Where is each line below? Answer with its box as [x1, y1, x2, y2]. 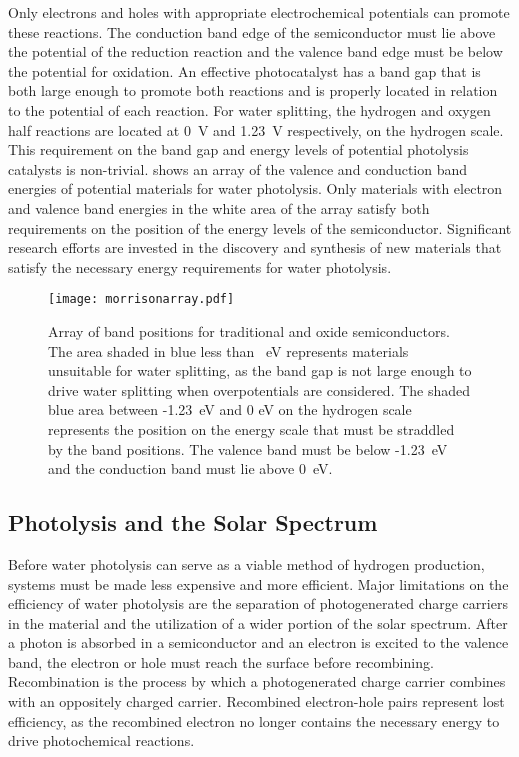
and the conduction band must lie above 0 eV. [48, 458, 333, 479]
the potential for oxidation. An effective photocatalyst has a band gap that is [8, 60, 481, 81]
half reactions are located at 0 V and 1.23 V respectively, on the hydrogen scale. [8, 119, 504, 140]
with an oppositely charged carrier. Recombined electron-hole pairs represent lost [8, 691, 505, 712]
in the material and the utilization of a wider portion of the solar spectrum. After [8, 612, 508, 633]
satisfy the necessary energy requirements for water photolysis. [8, 256, 392, 277]
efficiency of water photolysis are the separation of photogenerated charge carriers [8, 593, 508, 614]
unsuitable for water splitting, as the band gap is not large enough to [48, 360, 472, 381]
